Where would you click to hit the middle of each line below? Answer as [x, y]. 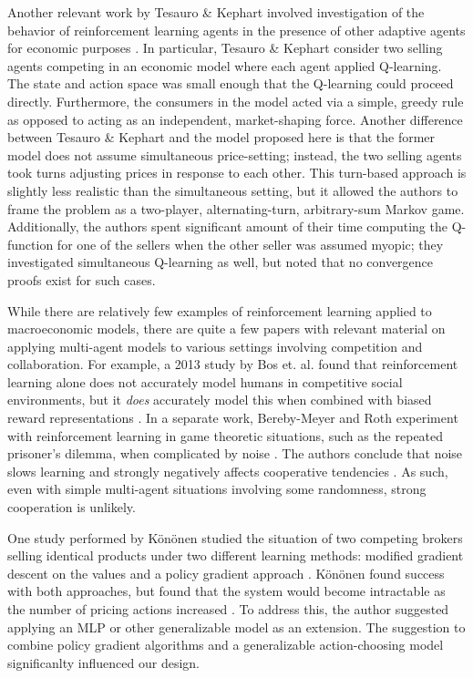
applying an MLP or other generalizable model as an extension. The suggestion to [236, 627]
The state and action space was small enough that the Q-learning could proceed [231, 83]
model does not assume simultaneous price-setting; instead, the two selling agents [235, 154]
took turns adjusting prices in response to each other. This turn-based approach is [237, 173]
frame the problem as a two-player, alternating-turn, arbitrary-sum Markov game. [236, 208]
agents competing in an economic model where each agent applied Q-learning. [225, 65]
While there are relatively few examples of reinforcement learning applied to [220, 310]
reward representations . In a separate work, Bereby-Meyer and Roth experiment [233, 418]
